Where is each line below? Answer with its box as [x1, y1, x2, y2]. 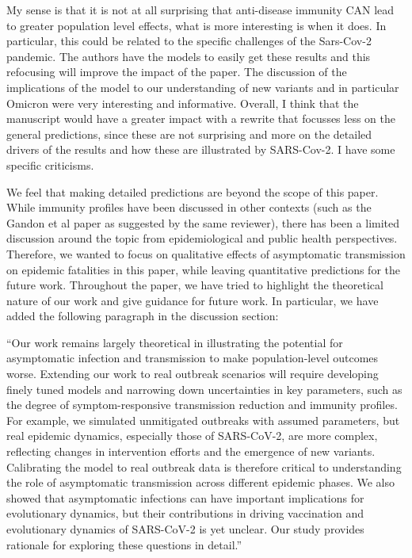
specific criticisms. [6, 156, 94, 173]
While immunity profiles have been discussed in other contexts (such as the [6, 199, 372, 216]
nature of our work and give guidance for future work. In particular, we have [6, 292, 379, 308]
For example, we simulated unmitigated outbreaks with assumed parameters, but [6, 411, 400, 428]
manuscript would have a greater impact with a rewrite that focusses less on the [6, 110, 395, 127]
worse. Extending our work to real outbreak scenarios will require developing [6, 365, 379, 382]
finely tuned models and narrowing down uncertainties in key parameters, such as [6, 380, 402, 397]
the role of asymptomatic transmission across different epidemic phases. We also [6, 474, 395, 491]
